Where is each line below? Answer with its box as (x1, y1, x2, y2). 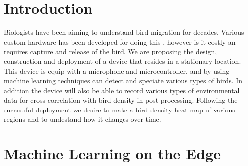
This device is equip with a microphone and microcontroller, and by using (4, 65, 230, 76)
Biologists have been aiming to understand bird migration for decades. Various (4, 27, 244, 37)
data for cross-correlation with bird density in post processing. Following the (4, 95, 238, 105)
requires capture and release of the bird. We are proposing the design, (4, 46, 217, 56)
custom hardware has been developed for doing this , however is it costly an (4, 36, 236, 47)
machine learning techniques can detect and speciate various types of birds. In (4, 75, 243, 86)
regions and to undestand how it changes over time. (4, 114, 161, 124)
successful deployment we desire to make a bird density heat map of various (4, 104, 235, 114)
